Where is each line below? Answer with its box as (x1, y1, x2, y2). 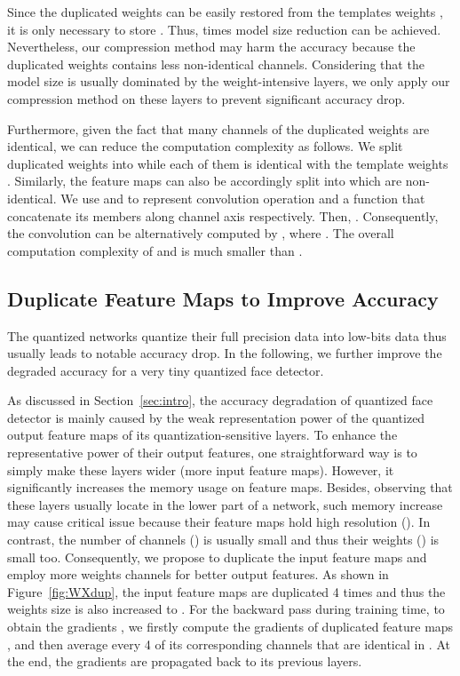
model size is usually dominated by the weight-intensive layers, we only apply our (7, 72, 450, 91)
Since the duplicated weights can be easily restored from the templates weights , (7, 3, 443, 20)
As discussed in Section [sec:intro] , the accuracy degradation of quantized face (7, 391, 433, 410)
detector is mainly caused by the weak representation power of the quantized (7, 408, 425, 426)
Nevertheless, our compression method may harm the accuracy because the (7, 37, 416, 56)
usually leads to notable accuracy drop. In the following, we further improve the (7, 344, 442, 362)
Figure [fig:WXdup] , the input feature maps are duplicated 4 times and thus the (7, 582, 446, 600)
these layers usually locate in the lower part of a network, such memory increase (7, 495, 443, 513)
